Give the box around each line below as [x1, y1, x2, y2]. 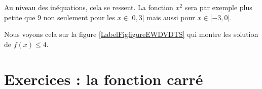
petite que [4, 12, 35, 22]
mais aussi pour [146, 12, 195, 22]
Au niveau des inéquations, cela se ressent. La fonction [4, 2, 173, 12]
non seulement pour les [43, 12, 115, 22]
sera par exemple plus [184, 2, 252, 12]
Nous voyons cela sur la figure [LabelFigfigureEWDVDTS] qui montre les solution [4, 29, 258, 39]
